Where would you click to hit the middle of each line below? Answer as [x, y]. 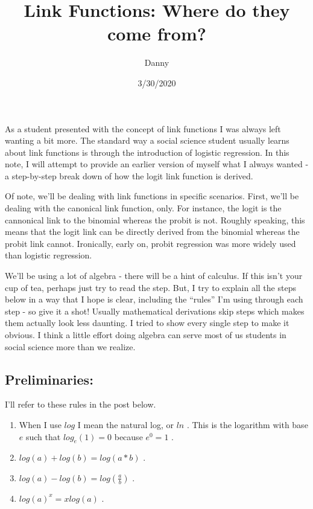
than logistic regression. [49, 255]
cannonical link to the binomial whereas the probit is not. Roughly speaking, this [155, 219]
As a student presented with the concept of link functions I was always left [143, 128]
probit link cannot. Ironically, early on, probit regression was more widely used [150, 243]
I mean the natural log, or [126, 424]
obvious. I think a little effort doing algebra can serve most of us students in [146, 335]
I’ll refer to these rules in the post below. [81, 404]
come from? [157, 34]
